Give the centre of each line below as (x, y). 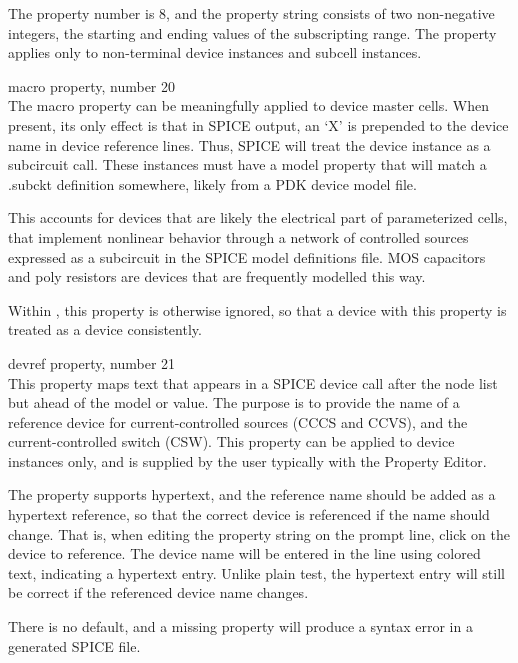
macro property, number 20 (92, 85)
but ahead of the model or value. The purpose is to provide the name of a (234, 402)
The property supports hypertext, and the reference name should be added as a (252, 494)
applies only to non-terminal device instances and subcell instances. (215, 52)
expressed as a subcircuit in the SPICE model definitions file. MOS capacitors (247, 256)
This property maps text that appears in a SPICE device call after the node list (253, 382)
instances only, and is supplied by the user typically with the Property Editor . (247, 460)
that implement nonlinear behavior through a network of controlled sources (238, 236)
